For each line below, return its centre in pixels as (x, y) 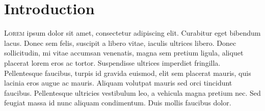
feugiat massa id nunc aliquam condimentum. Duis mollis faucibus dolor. (118, 103)
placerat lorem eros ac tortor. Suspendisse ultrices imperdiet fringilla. (112, 62)
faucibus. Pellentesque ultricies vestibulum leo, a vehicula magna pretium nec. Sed (132, 92)
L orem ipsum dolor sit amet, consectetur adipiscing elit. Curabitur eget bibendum (132, 33)
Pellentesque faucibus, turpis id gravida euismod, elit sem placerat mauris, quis (128, 73)
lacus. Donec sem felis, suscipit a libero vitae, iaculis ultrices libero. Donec (120, 43)
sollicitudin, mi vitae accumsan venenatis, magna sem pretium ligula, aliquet (124, 53)
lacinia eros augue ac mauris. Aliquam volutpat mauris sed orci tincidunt (118, 83)
